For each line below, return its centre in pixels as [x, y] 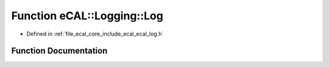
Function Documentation [59, 51]
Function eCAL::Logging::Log [87, 16]
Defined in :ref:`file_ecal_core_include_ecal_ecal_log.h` [95, 34]
